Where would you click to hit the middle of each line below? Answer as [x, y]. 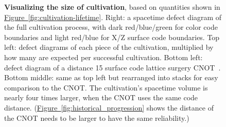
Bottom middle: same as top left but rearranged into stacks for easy [111, 77]
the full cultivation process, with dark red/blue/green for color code [111, 27]
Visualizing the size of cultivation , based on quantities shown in [112, 7]
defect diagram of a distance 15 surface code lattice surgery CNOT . [112, 67]
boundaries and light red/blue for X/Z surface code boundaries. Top [112, 37]
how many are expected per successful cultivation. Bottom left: [103, 57]
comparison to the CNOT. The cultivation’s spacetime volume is [106, 87]
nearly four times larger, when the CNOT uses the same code [101, 97]
